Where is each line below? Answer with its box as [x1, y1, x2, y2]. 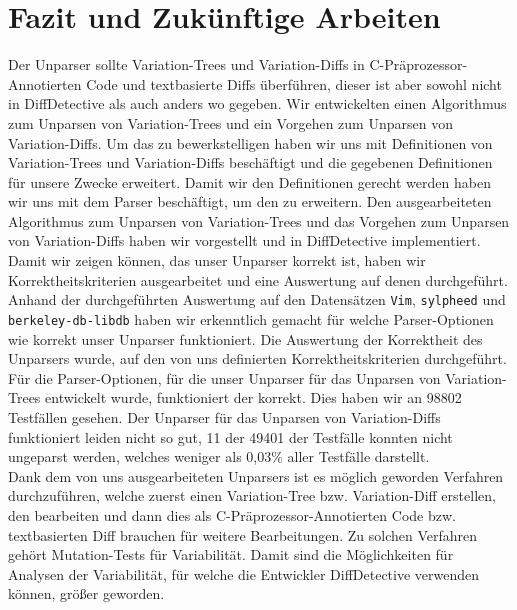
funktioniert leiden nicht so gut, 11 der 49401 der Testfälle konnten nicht [8, 426, 453, 447]
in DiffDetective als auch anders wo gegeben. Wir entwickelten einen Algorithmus [8, 93, 507, 114]
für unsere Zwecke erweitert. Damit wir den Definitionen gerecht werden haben [8, 171, 491, 192]
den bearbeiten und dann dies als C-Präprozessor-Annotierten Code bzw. [8, 504, 456, 525]
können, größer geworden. [8, 583, 165, 604]
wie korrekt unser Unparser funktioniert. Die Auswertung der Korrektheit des [8, 328, 483, 349]
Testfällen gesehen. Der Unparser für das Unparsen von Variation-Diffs [8, 406, 441, 427]
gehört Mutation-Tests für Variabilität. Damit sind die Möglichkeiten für [8, 544, 454, 565]
